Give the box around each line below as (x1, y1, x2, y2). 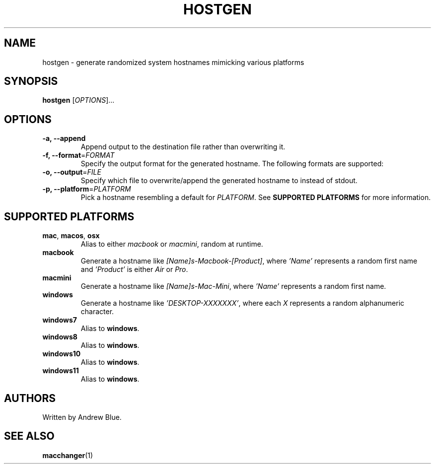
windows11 (42, 366, 79, 375)
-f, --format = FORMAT (42, 151, 115, 160)
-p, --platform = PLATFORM (42, 185, 131, 194)
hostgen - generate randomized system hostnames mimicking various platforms (42, 58, 304, 67)
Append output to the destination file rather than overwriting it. (80, 142, 286, 151)
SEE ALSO (4, 430, 55, 443)
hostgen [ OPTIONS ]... (42, 96, 115, 105)
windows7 (42, 316, 77, 325)
